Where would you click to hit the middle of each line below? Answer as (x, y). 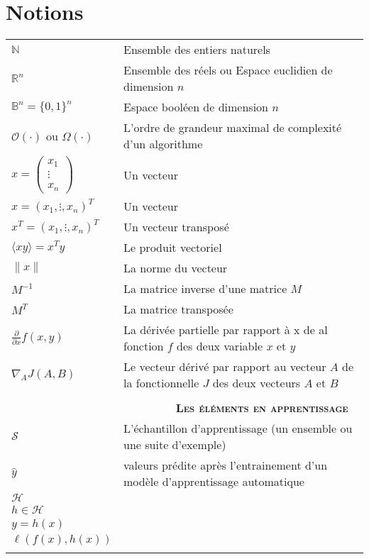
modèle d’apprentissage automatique (214, 481)
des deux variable (220, 345)
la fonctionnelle (161, 382)
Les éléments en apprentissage (262, 407)
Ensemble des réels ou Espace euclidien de (228, 70)
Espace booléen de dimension (196, 107)
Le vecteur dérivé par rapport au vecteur (225, 366)
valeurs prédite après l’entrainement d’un (226, 465)
